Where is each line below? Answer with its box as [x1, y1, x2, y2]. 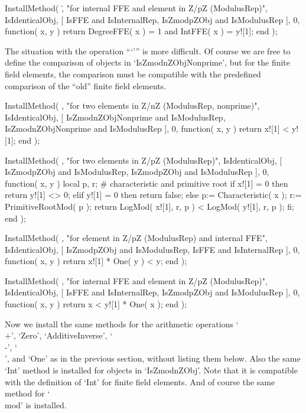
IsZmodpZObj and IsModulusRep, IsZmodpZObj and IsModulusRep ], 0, [5, 165, 269, 178]
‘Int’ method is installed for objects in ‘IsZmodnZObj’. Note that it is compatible [5, 364, 298, 376]
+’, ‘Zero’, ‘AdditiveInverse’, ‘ [5, 329, 113, 342]
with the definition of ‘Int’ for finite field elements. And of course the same [5, 375, 275, 388]
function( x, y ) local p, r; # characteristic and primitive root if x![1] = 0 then [5, 177, 288, 189]
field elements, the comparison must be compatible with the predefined [5, 67, 261, 80]
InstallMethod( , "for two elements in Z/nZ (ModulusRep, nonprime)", [5, 99, 260, 112]
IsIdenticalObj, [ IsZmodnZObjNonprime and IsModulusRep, [5, 110, 226, 123]
